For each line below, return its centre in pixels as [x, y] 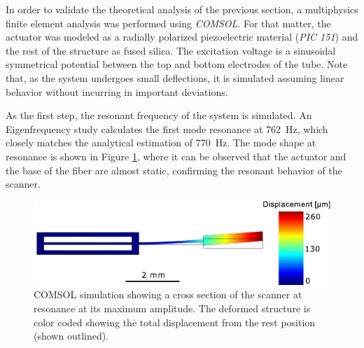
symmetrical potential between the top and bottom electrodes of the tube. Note [177, 64]
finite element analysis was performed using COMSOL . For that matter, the [168, 23]
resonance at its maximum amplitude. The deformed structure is [172, 308]
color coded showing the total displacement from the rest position [175, 322]
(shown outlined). [71, 336]
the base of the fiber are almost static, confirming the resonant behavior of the [174, 170]
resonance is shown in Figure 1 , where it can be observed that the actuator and [176, 156]
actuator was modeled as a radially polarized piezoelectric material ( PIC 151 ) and [182, 37]
